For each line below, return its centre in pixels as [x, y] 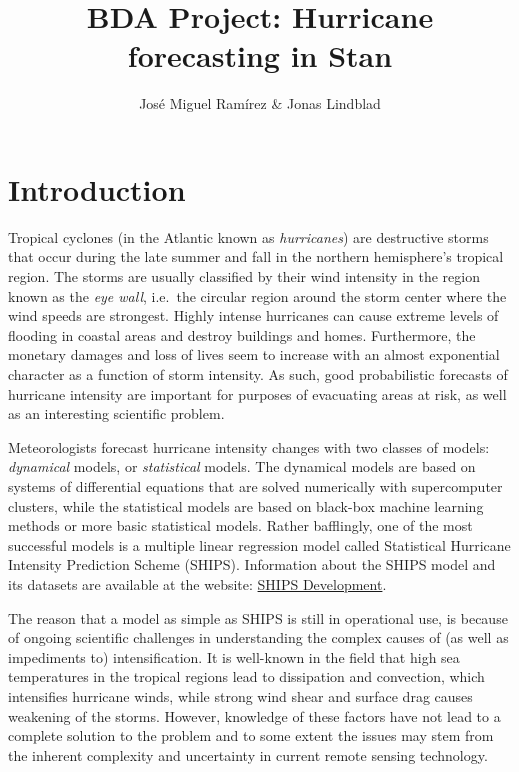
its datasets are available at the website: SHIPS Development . [197, 583]
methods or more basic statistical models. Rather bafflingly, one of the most [240, 525]
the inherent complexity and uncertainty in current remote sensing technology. [248, 754]
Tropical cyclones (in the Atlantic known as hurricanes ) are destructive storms [248, 236]
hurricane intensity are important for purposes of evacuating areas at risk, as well [257, 393]
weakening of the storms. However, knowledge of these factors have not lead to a [254, 715]
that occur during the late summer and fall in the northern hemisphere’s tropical [256, 256]
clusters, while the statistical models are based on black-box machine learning [246, 505]
